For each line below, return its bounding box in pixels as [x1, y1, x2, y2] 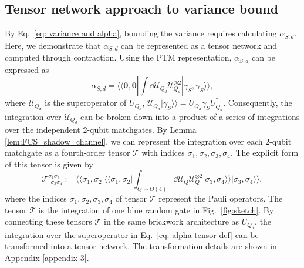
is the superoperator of [45, 96, 127, 109]
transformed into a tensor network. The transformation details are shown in [5, 240, 277, 252]
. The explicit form [230, 146, 299, 159]
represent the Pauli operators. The [158, 192, 283, 205]
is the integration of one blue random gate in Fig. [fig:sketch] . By [38, 203, 274, 216]
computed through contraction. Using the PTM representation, [5, 51, 232, 63]
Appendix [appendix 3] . [5, 251, 89, 263]
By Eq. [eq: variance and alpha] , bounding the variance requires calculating [5, 27, 277, 39]
